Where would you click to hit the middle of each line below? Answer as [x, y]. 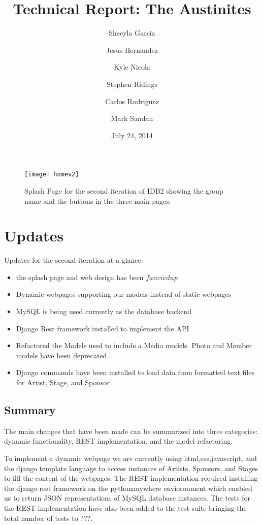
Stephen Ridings [132, 84]
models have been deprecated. [62, 355]
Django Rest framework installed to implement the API [103, 328]
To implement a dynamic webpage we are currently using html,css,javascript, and [130, 458]
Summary [30, 409]
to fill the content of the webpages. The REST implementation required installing [131, 478]
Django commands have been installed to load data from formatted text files [135, 372]
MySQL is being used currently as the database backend [104, 311]
